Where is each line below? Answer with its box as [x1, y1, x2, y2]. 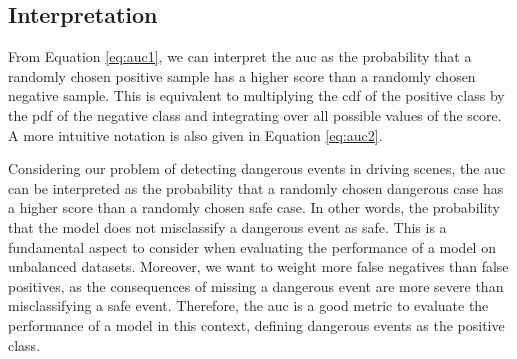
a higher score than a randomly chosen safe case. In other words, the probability [8, 197, 500, 218]
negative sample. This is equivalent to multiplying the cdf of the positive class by [8, 85, 505, 106]
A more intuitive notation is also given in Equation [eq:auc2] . [8, 124, 383, 145]
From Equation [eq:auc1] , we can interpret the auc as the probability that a [8, 46, 472, 67]
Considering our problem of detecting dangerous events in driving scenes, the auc [8, 158, 506, 179]
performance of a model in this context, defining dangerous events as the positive [8, 314, 505, 335]
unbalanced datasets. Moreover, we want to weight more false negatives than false [8, 256, 509, 277]
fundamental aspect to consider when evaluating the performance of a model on [8, 236, 496, 257]
